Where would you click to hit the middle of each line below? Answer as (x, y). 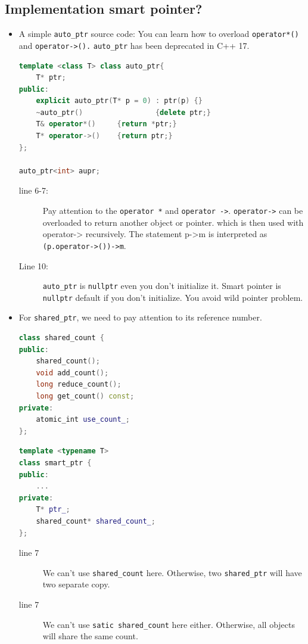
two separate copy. (76, 584)
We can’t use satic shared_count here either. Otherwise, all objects (169, 624)
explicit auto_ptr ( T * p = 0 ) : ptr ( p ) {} (119, 101)
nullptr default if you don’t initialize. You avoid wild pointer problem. (173, 297)
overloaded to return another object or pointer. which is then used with (173, 222)
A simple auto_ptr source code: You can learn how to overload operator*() (159, 34)
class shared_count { (61, 338)
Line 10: (33, 265)
